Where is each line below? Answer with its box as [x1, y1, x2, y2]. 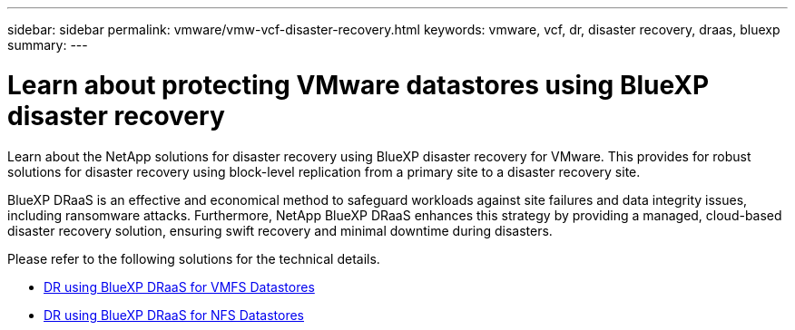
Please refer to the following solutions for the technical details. [7, 250, 380, 267]
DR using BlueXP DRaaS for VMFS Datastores [44, 278, 315, 295]
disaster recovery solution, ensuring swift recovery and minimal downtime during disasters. [7, 222, 553, 238]
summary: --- [7, 37, 88, 53]
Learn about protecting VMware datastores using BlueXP [7, 69, 710, 101]
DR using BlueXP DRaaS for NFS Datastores [44, 306, 305, 323]
